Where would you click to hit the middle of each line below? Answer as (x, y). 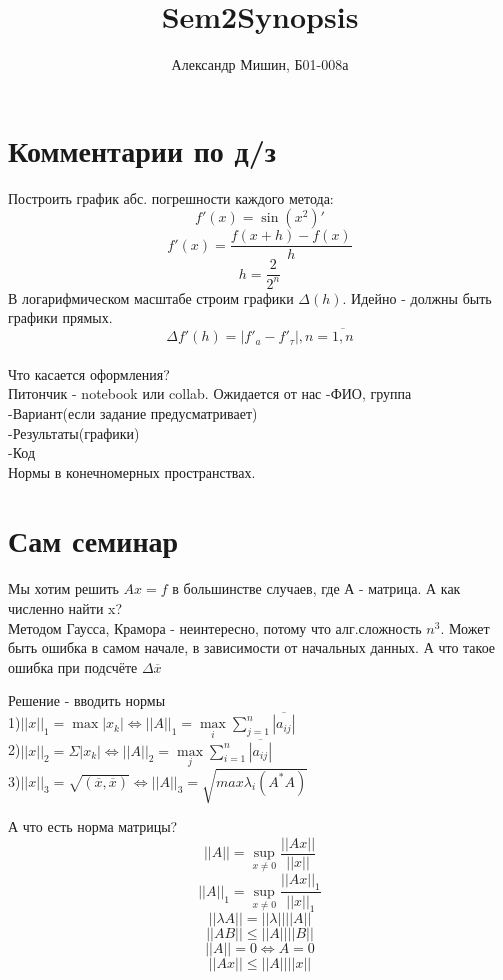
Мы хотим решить (63, 588)
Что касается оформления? (89, 373)
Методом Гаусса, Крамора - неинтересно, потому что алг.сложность (215, 627)
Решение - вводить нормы (87, 700)
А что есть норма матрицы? (93, 826)
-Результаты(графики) (74, 432)
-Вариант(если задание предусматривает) (133, 412)
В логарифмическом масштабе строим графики (151, 297)
